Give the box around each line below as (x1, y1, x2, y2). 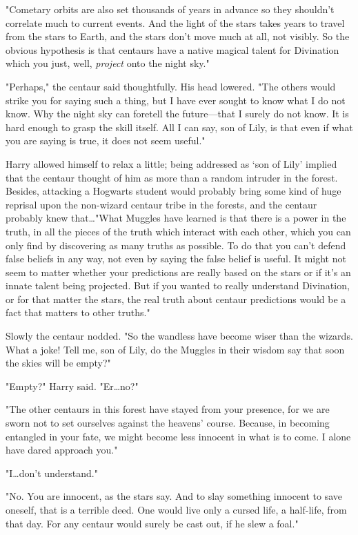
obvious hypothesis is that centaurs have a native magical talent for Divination (6, 42, 339, 57)
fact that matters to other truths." (6, 305, 150, 320)
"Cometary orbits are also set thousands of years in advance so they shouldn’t (6, 2, 335, 16)
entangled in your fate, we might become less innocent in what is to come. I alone (6, 429, 351, 443)
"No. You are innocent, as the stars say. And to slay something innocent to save (6, 489, 343, 503)
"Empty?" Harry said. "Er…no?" (6, 378, 139, 393)
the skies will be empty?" (6, 356, 111, 370)
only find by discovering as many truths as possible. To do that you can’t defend (6, 237, 346, 252)
